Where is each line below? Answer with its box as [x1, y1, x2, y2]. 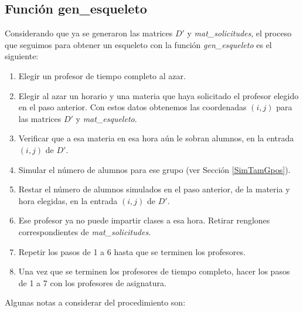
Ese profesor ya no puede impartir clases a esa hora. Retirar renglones [18, 214, 270, 226]
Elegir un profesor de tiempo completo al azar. [18, 69, 186, 82]
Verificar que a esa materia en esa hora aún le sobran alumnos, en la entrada [18, 132, 294, 144]
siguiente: [5, 50, 39, 62]
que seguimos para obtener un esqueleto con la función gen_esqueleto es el [5, 38, 272, 50]
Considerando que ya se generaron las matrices [5, 27, 173, 39]
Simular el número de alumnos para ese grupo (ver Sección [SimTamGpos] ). [18, 163, 291, 175]
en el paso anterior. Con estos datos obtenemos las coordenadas [18, 101, 247, 113]
